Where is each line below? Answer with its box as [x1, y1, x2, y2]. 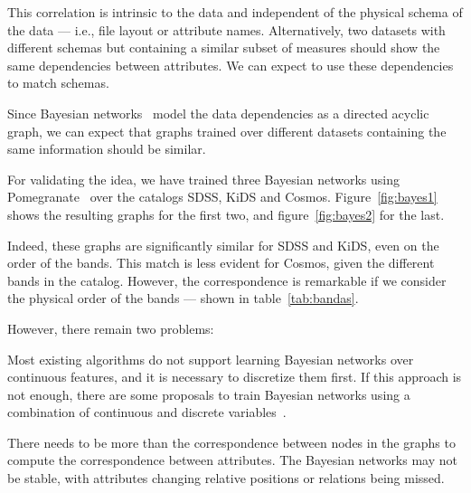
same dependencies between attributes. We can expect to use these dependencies [7, 55, 454, 74]
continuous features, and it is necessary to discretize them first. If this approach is [7, 367, 462, 386]
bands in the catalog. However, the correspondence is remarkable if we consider [7, 270, 447, 289]
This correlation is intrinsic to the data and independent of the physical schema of [7, 3, 463, 21]
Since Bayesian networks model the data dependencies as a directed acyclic [7, 103, 429, 122]
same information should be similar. [7, 139, 206, 158]
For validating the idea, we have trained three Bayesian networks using [7, 169, 400, 188]
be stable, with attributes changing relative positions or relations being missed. [7, 469, 445, 488]
